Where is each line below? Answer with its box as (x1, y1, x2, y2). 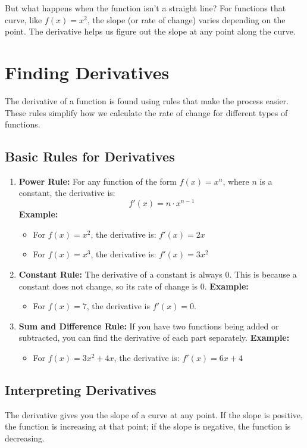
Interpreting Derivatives (5, 380, 156, 399)
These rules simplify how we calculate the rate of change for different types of (5, 106, 288, 119)
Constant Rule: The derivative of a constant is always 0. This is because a (18, 267, 297, 280)
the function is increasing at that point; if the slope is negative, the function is (5, 420, 291, 433)
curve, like (5, 13, 42, 26)
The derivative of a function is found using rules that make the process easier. (5, 94, 289, 107)
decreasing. (5, 431, 45, 444)
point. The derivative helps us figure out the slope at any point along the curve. (5, 25, 296, 38)
